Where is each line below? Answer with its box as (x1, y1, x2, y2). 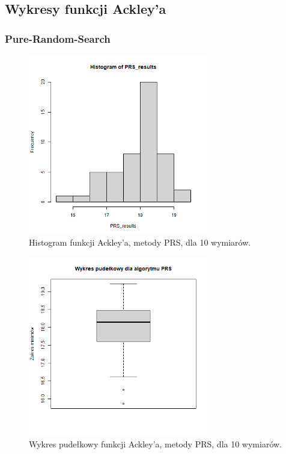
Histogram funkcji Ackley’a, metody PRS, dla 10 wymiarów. (29, 236, 251, 249)
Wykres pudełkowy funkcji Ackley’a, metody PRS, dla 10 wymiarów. (29, 438, 282, 450)
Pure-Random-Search (5, 31, 111, 46)
